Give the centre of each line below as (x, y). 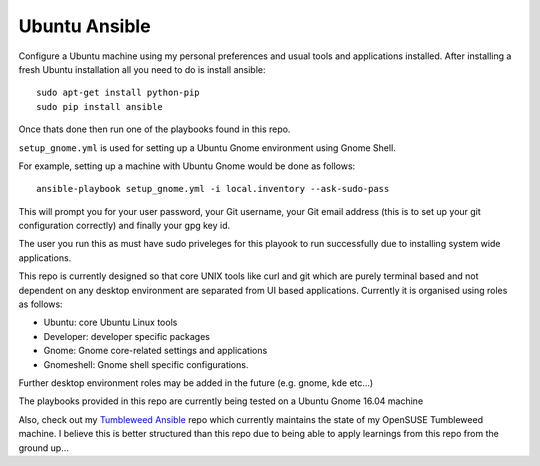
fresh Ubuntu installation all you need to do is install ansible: (142, 69)
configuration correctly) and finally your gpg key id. (124, 226)
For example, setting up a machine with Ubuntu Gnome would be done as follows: (187, 166)
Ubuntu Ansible (84, 26)
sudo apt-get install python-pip (118, 93)
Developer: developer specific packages (126, 336)
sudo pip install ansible (100, 106)
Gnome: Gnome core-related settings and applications (155, 351)
